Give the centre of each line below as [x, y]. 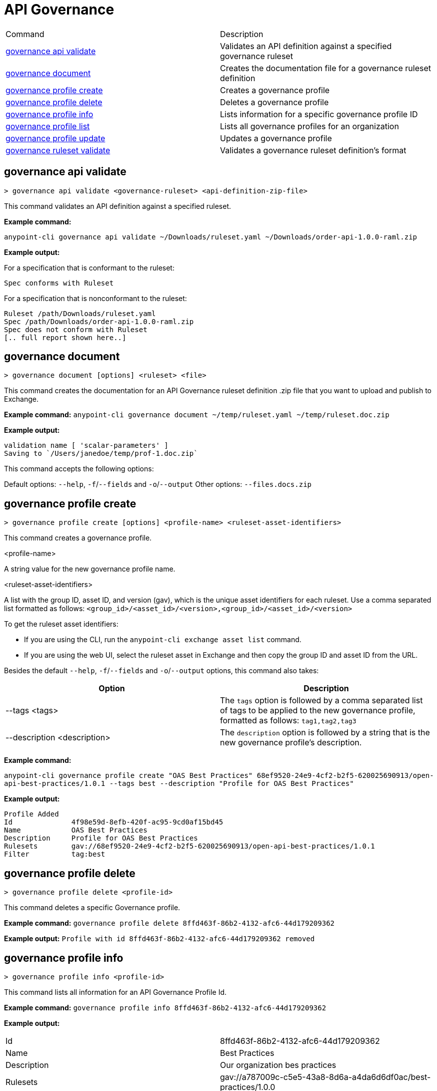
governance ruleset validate [58, 150]
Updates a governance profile [276, 138]
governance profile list [48, 126]
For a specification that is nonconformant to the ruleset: [95, 298]
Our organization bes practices [278, 1065]
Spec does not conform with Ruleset [76, 329]
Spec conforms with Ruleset [59, 283]
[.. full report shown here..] [65, 337]
